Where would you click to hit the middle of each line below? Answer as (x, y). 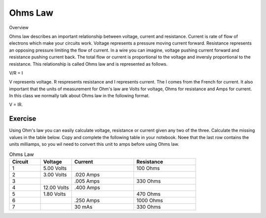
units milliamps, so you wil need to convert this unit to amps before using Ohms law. (94, 144)
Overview (19, 27)
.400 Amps (87, 188)
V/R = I (16, 73)
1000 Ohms (150, 200)
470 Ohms (149, 194)
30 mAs (83, 207)
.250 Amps (87, 200)
